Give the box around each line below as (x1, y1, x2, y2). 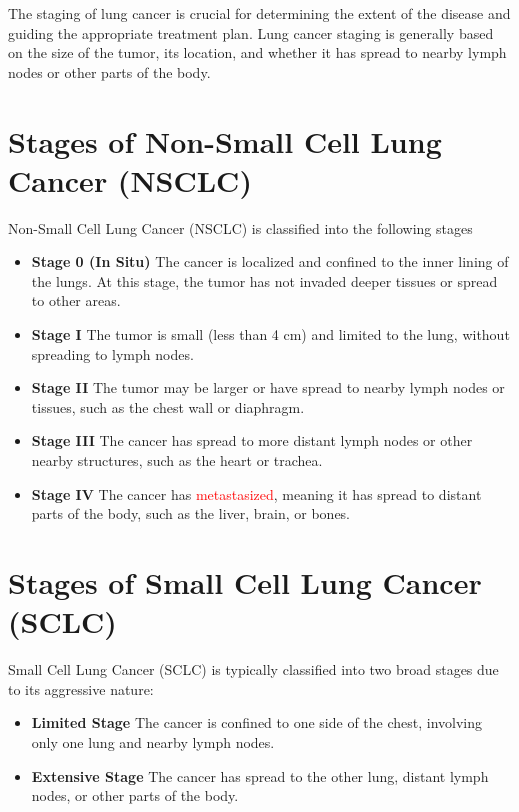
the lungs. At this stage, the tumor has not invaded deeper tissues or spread (31, 270, 498, 291)
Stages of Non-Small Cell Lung (8, 120, 442, 161)
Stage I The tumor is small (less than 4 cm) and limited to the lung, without (31, 324, 510, 345)
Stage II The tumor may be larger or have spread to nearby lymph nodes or (31, 377, 505, 398)
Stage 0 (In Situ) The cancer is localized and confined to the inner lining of (31, 251, 509, 272)
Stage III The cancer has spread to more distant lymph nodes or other (31, 430, 473, 451)
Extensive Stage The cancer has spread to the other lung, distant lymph (31, 765, 489, 786)
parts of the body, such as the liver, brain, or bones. (31, 503, 351, 524)
